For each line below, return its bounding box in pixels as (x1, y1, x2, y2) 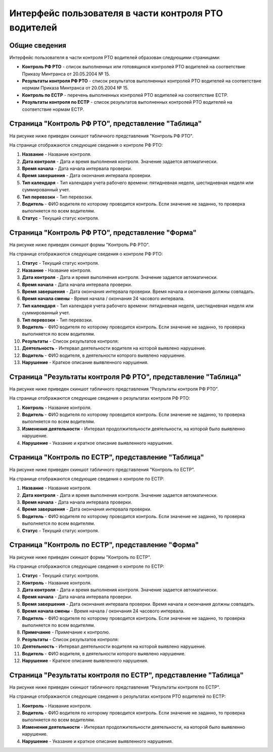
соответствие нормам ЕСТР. (22, 106, 84, 112)
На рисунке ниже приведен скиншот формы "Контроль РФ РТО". (9, 241, 150, 247)
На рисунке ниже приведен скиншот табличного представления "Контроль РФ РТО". (9, 133, 194, 139)
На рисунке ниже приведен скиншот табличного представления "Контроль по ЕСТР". (9, 466, 195, 473)
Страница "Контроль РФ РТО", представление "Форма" (9, 228, 197, 237)
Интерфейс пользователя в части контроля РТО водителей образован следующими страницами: (9, 54, 220, 60)
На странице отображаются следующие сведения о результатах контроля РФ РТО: (9, 395, 191, 401)
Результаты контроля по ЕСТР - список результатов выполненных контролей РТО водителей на (22, 99, 233, 105)
